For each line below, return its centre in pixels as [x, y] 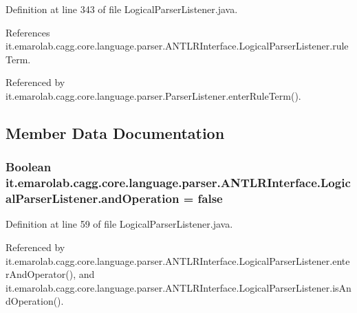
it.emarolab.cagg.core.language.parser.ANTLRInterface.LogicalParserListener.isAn [178, 287]
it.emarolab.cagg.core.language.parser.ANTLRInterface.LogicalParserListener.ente [178, 260]
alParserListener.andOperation [93, 198]
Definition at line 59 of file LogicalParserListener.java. [119, 224]
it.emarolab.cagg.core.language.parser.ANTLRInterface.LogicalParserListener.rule [177, 46]
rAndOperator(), [41, 274]
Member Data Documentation [115, 132]
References [28, 32]
